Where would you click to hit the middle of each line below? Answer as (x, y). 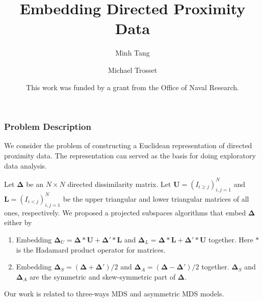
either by (18, 222)
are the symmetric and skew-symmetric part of (103, 276)
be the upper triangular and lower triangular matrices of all (156, 198)
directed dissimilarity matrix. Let (119, 184)
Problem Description (48, 127)
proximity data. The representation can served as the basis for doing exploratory (130, 155)
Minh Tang (133, 53)
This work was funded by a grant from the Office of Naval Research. (133, 87)
